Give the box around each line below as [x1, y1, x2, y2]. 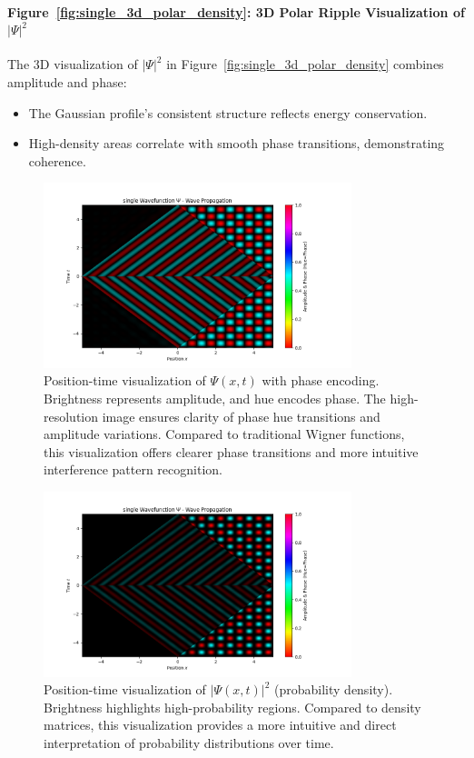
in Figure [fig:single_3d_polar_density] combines [166, 55, 444, 74]
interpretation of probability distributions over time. [44, 733, 334, 752]
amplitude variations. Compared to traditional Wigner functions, [44, 424, 405, 444]
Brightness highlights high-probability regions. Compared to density [44, 697, 421, 716]
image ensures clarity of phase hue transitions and [102, 406, 380, 425]
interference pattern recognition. [44, 460, 222, 479]
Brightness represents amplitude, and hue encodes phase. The [44, 389, 386, 408]
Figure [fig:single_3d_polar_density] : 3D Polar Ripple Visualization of [7, 2, 465, 21]
